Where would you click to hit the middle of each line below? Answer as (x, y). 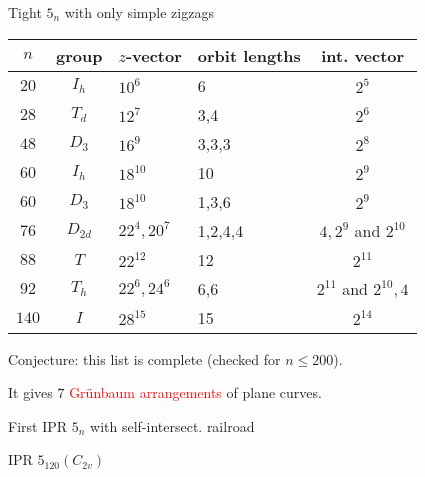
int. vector (363, 55)
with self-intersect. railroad (172, 425)
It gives (30, 392)
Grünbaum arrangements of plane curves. (195, 392)
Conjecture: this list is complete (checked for (144, 358)
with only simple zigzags (139, 12)
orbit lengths (249, 55)
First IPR (38, 425)
